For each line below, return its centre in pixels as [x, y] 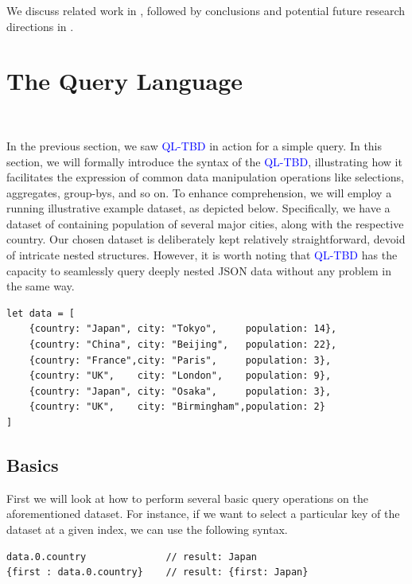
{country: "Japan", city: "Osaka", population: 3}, [180, 391]
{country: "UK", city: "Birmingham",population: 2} [177, 407]
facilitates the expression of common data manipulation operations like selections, [205, 177]
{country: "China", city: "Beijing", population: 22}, [183, 345]
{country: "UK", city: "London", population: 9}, [180, 376]
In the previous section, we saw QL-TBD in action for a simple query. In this [194, 145]
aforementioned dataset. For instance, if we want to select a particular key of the [203, 514]
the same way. [41, 286]
